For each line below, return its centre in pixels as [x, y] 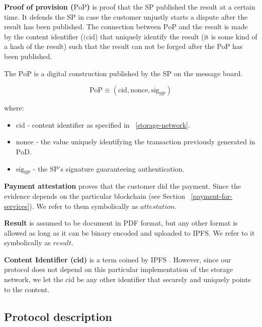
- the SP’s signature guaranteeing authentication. [109, 168]
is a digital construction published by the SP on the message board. [138, 73]
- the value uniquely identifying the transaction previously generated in [146, 142]
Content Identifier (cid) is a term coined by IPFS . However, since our [118, 259]
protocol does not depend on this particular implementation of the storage [119, 269]
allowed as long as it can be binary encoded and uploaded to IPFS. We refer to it [129, 232]
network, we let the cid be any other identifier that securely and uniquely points [127, 279]
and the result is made [213, 26]
